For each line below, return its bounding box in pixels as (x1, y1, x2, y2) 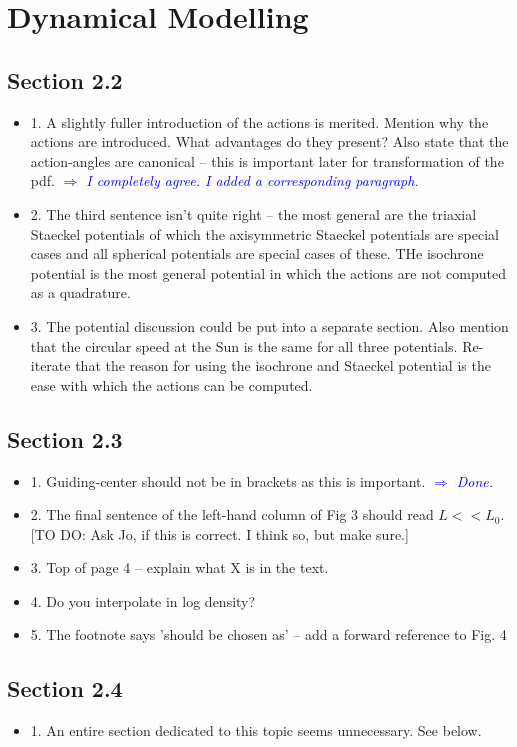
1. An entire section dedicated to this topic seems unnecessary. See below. (30, 720, 482, 741)
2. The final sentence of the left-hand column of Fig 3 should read (30, 504, 434, 525)
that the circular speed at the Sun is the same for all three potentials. (30, 335, 458, 356)
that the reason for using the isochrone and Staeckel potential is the (75, 355, 491, 376)
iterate (30, 355, 71, 376)
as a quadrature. (30, 282, 131, 303)
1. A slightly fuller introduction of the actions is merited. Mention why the (30, 111, 489, 132)
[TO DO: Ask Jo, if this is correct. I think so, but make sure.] (30, 523, 409, 544)
